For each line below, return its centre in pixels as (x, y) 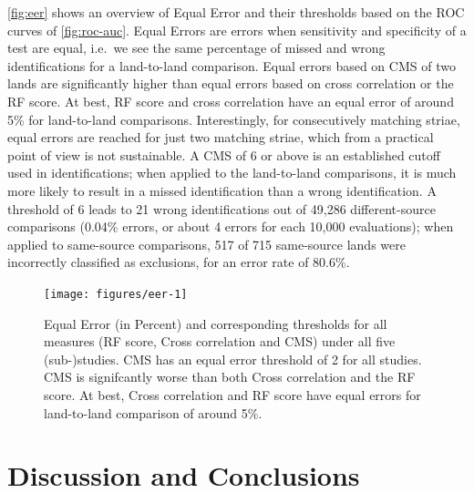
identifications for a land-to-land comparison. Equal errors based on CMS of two (232, 65)
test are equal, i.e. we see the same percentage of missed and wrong (196, 48)
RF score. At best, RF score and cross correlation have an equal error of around (231, 101)
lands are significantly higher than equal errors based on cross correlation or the (231, 83)
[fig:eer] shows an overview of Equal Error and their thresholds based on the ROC (236, 12)
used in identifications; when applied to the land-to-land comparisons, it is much (232, 173)
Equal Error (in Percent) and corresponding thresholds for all (216, 323)
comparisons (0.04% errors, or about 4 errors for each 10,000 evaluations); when (231, 226)
